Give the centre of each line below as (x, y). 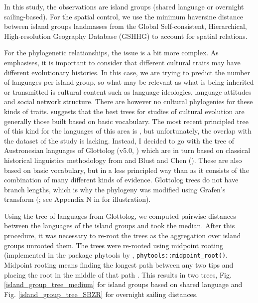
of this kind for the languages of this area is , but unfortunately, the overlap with (128, 131)
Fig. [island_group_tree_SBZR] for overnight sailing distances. (101, 294)
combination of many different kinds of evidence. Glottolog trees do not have (121, 180)
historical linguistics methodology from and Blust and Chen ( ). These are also (123, 160)
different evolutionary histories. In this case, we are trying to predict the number (127, 72)
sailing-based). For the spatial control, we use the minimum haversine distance (124, 16)
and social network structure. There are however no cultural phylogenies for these (129, 101)
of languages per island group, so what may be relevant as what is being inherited (129, 82)
